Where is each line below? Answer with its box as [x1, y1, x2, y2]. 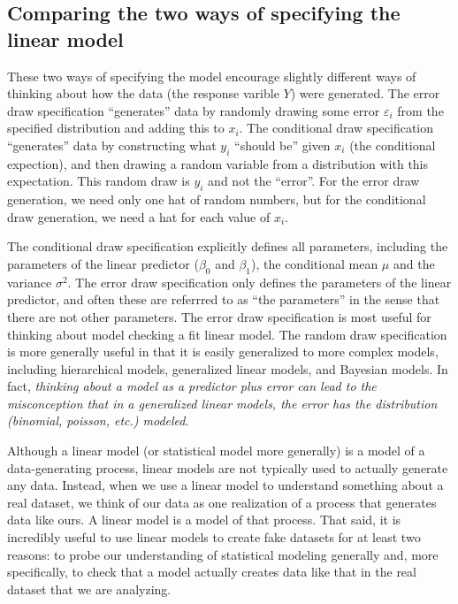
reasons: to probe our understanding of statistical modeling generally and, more [7, 545, 439, 563]
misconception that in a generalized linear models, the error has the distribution [7, 394, 438, 412]
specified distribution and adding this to [7, 119, 225, 137]
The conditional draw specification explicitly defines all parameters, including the [7, 237, 448, 256]
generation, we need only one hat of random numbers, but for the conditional [7, 190, 426, 209]
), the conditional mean [251, 254, 378, 272]
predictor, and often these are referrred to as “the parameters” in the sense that [7, 290, 440, 309]
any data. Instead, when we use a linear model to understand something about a [7, 476, 444, 494]
